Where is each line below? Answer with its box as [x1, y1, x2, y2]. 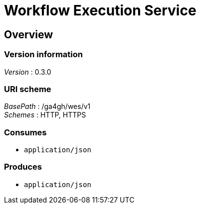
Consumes [4, 127, 47, 137]
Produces [4, 162, 42, 172]
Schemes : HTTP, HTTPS [4, 110, 86, 119]
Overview [4, 28, 53, 41]
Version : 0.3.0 [4, 67, 51, 76]
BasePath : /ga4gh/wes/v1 [4, 102, 91, 111]
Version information [4, 49, 83, 60]
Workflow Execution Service [4, 2, 197, 19]
